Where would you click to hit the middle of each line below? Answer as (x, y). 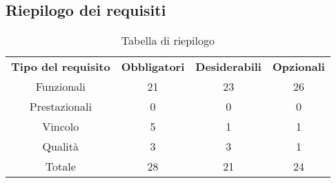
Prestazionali (60, 107)
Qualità (61, 147)
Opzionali (298, 67)
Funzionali (60, 87)
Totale (60, 166)
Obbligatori (153, 67)
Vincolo (61, 127)
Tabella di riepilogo (168, 41)
